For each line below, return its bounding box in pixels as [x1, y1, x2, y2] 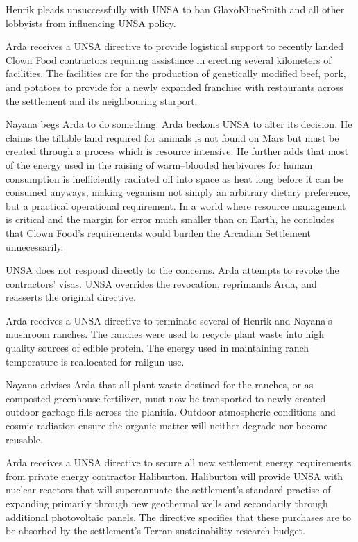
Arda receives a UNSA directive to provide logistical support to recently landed [6, 39, 343, 54]
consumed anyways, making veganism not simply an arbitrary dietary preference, [6, 185, 350, 199]
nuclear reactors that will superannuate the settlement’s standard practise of [6, 482, 331, 497]
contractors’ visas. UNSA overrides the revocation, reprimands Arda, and [6, 276, 317, 290]
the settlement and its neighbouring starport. [6, 93, 198, 108]
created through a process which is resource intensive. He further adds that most [6, 144, 349, 158]
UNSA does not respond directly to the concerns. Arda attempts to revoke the [6, 263, 339, 277]
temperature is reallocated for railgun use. [6, 354, 185, 368]
